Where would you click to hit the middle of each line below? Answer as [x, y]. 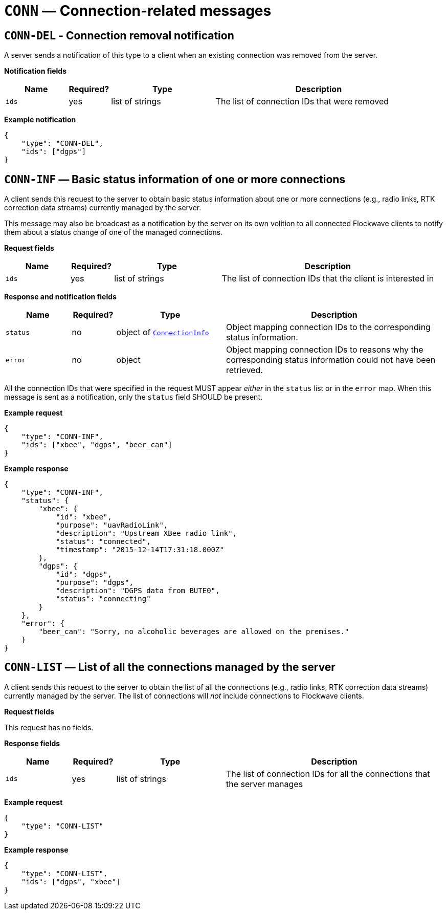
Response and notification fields [60, 297]
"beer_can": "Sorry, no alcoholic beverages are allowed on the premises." [194, 632]
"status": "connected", [103, 542]
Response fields [32, 743]
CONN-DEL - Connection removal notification [119, 35]
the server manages [265, 784]
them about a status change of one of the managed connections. [114, 232]
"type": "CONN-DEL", [62, 144]
